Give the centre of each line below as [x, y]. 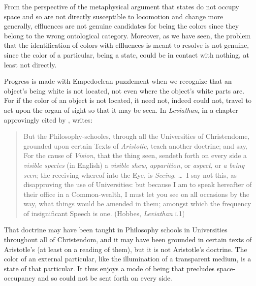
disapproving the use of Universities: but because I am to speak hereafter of [138, 184]
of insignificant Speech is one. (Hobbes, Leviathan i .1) [104, 213]
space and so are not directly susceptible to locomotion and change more [113, 16]
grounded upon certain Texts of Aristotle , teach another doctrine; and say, [135, 145]
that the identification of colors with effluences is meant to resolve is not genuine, [127, 45]
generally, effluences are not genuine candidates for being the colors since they [122, 26]
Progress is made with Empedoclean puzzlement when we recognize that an [118, 81]
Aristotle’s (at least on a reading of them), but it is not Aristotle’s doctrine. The [126, 249]
